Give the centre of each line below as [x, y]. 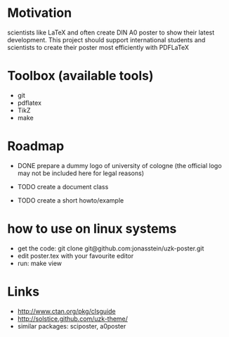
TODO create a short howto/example [71, 200]
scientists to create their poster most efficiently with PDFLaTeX [98, 47]
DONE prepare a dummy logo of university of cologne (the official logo [120, 165]
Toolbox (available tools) [80, 76]
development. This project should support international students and [106, 39]
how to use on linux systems [92, 229]
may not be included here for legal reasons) [80, 173]
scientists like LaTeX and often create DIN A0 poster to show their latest [111, 32]
